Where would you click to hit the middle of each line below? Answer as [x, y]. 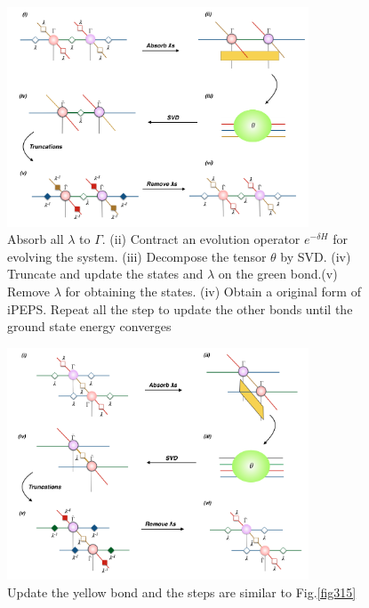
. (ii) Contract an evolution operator [201, 239]
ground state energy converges [89, 326]
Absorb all [36, 239]
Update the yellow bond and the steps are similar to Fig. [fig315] [182, 592]
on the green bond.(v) [278, 274]
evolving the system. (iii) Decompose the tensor [137, 256]
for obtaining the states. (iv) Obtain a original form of [213, 292]
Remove [29, 292]
